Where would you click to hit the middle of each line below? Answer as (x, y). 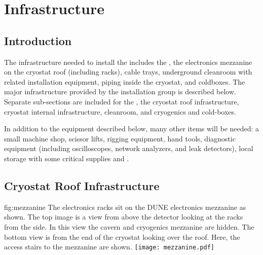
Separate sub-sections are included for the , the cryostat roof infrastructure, (122, 101)
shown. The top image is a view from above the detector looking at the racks (124, 217)
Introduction (38, 40)
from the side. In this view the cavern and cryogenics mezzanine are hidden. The (129, 226)
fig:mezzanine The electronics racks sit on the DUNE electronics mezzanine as (125, 207)
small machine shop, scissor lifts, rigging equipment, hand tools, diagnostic (120, 138)
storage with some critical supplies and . (67, 158)
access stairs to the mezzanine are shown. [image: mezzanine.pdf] (109, 247)
